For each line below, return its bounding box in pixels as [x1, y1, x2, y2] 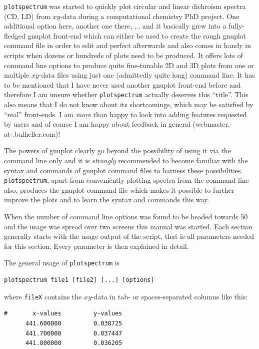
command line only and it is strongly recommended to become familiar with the [4, 155, 248, 166]
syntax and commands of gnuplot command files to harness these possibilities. [4, 165, 243, 175]
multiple [4, 70, 29, 80]
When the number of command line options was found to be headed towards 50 [4, 211, 248, 222]
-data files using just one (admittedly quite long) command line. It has [38, 70, 255, 80]
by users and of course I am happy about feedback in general [4, 119, 190, 129]
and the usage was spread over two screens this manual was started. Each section [4, 221, 252, 231]
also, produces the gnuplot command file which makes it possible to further [4, 184, 234, 195]
